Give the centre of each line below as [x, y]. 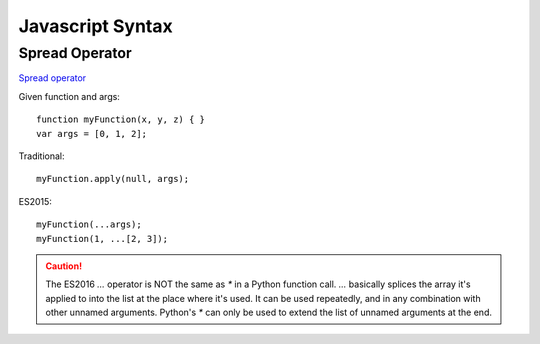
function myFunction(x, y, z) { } [120, 119]
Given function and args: [69, 96]
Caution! [64, 266]
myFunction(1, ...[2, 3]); [102, 238]
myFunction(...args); [89, 224]
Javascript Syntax [96, 26]
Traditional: [41, 156]
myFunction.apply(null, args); [113, 179]
